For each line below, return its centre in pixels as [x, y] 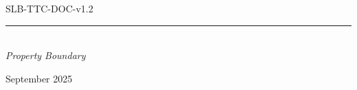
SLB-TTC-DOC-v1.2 [49, 8]
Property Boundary [46, 55]
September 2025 [39, 78]
